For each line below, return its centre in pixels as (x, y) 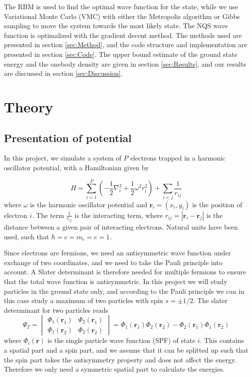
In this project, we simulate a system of (63, 158)
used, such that (27, 236)
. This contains (222, 340)
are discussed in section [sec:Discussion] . (63, 73)
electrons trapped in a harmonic (178, 158)
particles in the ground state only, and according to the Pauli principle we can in (124, 291)
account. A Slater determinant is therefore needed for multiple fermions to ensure (125, 272)
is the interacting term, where (119, 215)
